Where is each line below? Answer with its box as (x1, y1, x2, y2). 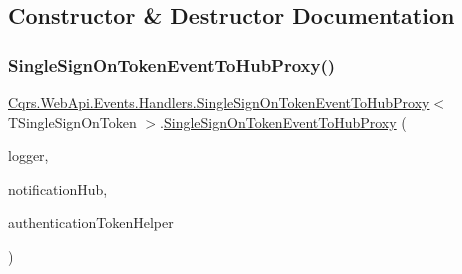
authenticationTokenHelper (8, 212, 174, 233)
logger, (8, 145, 49, 166)
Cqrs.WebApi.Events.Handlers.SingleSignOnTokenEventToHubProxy (8, 92, 430, 112)
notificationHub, (8, 178, 108, 199)
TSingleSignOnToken (8, 111, 137, 132)
